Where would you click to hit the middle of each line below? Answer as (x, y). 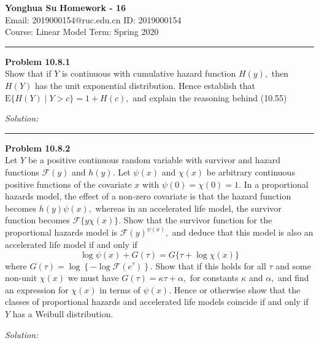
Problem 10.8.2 (38, 148)
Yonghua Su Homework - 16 (66, 7)
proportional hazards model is (61, 232)
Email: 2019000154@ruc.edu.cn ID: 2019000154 (93, 19)
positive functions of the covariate (68, 184)
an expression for (37, 289)
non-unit (21, 278)
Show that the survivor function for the (198, 220)
